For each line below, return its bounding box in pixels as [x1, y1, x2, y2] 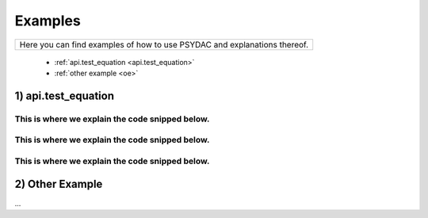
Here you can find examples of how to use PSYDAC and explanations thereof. [19, 39, 309, 50]
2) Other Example [14, 178, 103, 191]
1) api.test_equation [14, 89, 115, 102]
